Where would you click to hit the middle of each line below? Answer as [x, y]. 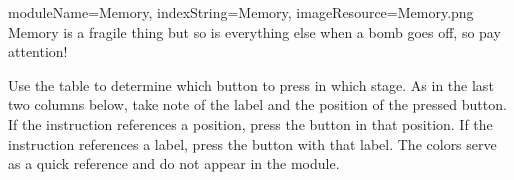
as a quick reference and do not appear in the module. [174, 163]
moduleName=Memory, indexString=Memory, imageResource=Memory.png [241, 12]
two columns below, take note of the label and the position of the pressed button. [257, 104]
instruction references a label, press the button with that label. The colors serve [252, 143]
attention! [38, 51]
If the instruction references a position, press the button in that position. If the [250, 123]
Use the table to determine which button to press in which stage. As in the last [251, 84]
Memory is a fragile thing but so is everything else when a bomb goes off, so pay [254, 31]
